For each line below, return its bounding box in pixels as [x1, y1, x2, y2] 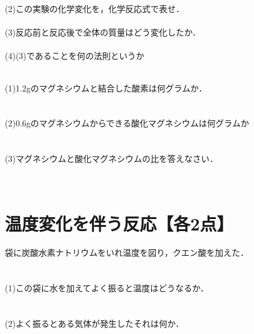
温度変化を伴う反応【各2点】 [5, 211, 234, 236]
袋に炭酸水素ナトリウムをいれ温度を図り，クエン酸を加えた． [5, 246, 249, 259]
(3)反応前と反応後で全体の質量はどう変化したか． [5, 26, 201, 39]
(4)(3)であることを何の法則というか [5, 49, 144, 62]
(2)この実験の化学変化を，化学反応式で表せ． [5, 2, 184, 14]
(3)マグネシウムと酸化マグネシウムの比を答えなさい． [5, 152, 218, 165]
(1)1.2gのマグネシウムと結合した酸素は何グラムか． [5, 81, 207, 94]
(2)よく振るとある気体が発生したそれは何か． [5, 317, 184, 329]
